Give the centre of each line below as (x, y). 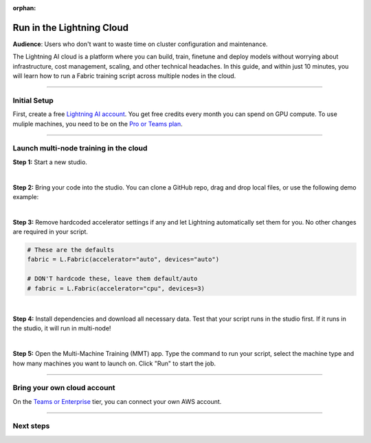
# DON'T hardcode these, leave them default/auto (112, 279)
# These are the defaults (71, 250)
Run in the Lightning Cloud (71, 27)
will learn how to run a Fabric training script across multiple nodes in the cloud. (124, 76)
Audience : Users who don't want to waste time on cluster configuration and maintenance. (140, 44)
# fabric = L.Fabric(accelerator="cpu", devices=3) (116, 288)
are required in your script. (50, 232)
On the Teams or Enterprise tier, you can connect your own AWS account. (117, 401)
